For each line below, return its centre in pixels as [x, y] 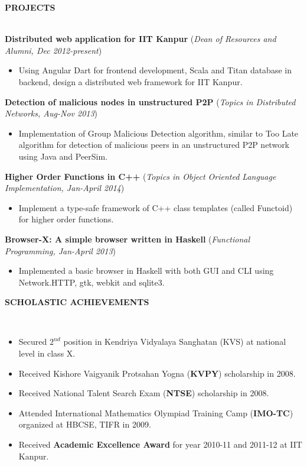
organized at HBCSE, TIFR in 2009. [85, 424]
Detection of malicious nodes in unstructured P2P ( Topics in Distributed [150, 101]
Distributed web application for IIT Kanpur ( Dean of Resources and [141, 39]
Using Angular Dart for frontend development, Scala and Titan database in [155, 70]
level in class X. [47, 353]
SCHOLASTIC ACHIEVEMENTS [77, 302]
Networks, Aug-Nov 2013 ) [51, 113]
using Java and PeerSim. [63, 156]
